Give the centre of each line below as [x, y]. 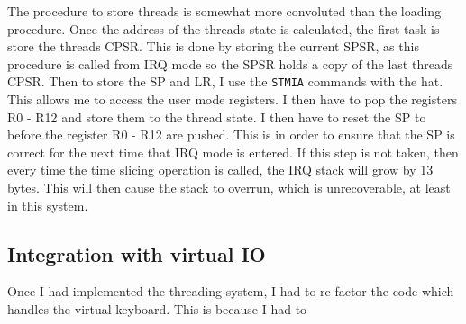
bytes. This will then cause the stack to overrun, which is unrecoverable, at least [229, 187]
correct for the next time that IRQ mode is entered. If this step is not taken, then [233, 152]
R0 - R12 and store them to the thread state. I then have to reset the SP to [217, 117]
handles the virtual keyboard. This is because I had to [157, 308]
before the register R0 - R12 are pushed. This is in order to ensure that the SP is [231, 135]
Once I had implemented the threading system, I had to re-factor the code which [231, 291]
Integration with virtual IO [137, 253]
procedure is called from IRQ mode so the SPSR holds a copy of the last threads [230, 63]
